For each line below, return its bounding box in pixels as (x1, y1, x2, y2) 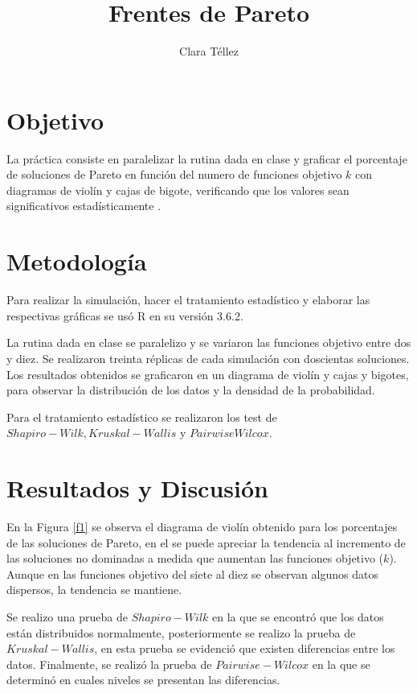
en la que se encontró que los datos (212, 608, 384, 625)
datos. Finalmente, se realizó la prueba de (6, 655, 212, 672)
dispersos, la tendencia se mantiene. (6, 581, 182, 598)
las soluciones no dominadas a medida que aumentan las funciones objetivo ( (6, 550, 384, 567)
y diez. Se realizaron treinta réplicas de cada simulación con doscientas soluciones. (6, 349, 410, 366)
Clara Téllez (179, 43, 239, 60)
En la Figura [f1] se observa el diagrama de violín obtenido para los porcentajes (6, 518, 398, 535)
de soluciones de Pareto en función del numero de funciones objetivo (6, 166, 342, 183)
